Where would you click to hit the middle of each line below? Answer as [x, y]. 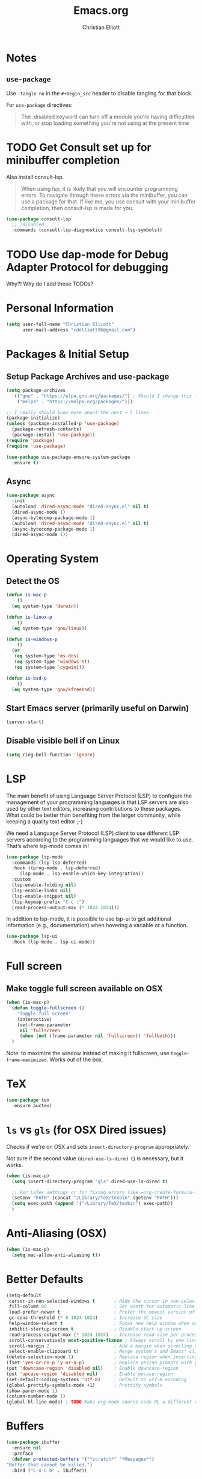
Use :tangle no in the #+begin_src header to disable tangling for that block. [99, 93]
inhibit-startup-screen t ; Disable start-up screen [95, 1329]
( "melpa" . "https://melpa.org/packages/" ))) [75, 401]
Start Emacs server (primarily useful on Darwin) [98, 708]
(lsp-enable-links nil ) [41, 890]
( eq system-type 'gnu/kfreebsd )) [54, 689]
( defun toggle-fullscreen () [48, 1008]
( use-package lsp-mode [35, 857]
